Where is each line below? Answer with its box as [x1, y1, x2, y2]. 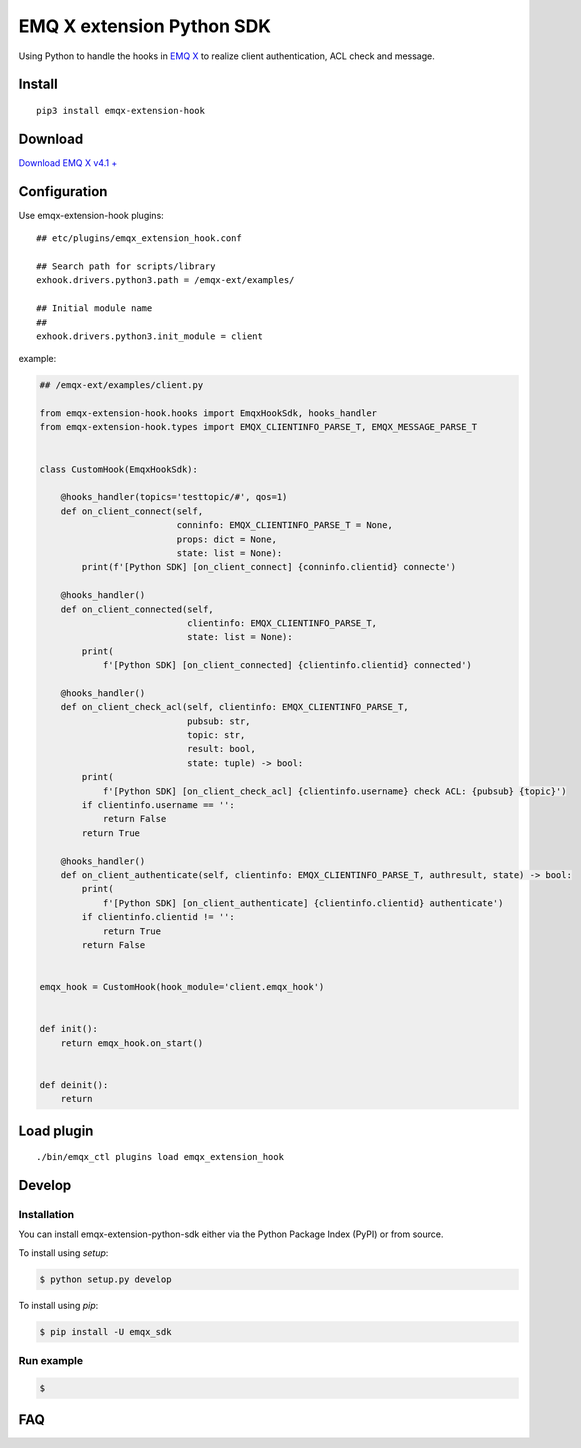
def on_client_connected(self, [60, 603, 214, 615]
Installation [18, 1207, 75, 1221]
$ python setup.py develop [39, 1273, 172, 1285]
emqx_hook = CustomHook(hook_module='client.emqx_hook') [39, 981, 325, 993]
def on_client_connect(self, [60, 505, 204, 517]
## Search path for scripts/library [36, 260, 216, 272]
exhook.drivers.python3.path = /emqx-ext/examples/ [36, 275, 295, 286]
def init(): [39, 1023, 99, 1035]
